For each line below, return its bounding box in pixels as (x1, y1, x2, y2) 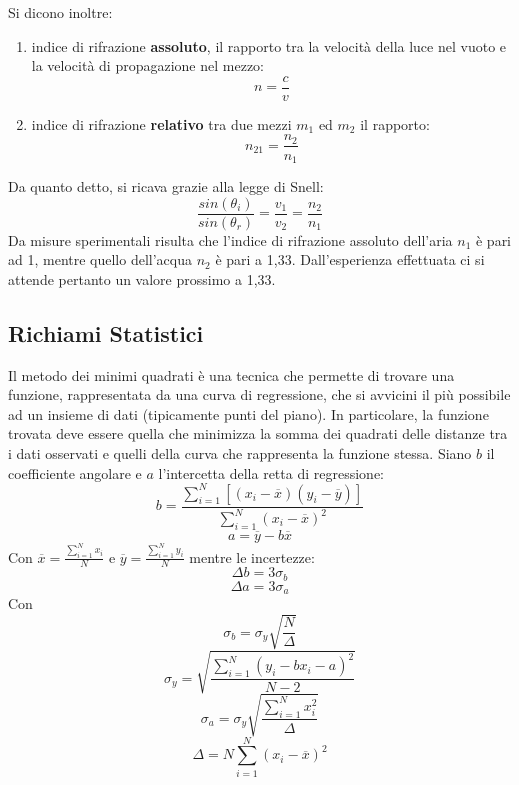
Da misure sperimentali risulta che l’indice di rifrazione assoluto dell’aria (8, 229, 453, 250)
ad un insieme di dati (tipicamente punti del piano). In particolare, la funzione (8, 403, 489, 424)
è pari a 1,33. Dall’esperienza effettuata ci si (215, 249, 485, 270)
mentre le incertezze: (189, 546, 315, 567)
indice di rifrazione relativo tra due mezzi (31, 113, 292, 134)
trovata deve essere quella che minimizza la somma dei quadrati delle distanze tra (8, 423, 508, 444)
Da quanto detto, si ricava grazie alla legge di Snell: (8, 175, 324, 196)
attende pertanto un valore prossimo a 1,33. (8, 268, 276, 289)
